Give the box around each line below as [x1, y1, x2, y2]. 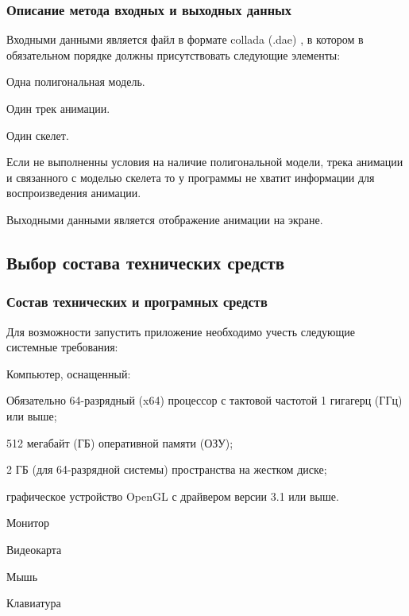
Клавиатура [6, 595, 61, 611]
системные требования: [6, 339, 118, 355]
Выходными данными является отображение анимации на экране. [6, 211, 323, 227]
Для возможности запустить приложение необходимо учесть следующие [6, 323, 355, 339]
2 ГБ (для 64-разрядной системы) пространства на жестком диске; [6, 461, 327, 478]
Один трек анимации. [6, 100, 110, 116]
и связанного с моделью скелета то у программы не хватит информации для [6, 169, 375, 185]
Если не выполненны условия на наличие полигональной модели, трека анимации [6, 153, 403, 170]
